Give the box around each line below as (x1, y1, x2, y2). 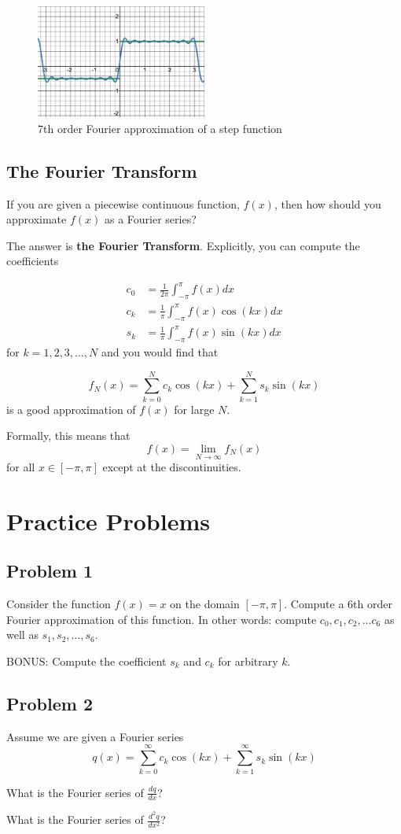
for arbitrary (218, 653, 278, 670)
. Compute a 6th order (284, 596, 392, 612)
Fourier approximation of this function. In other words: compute (6, 611, 317, 627)
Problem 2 (6, 692, 93, 715)
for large (174, 400, 215, 417)
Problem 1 (6, 559, 93, 583)
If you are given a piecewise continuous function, (6, 195, 240, 212)
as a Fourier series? (104, 211, 197, 227)
